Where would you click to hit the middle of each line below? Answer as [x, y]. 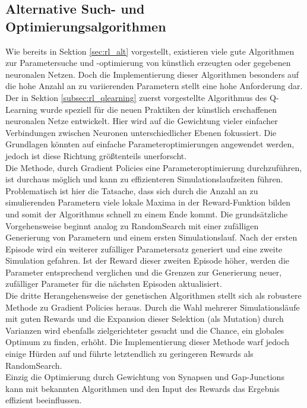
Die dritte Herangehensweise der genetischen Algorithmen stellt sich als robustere [153, 295]
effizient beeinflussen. [44, 400]
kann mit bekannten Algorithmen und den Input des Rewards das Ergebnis [143, 388]
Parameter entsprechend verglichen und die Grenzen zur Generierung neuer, [144, 272]
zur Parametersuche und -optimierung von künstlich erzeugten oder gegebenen [148, 63]
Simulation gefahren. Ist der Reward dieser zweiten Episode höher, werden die [148, 260]
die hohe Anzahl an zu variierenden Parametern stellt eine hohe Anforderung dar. [154, 86]
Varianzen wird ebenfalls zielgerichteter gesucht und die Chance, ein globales [145, 330]
